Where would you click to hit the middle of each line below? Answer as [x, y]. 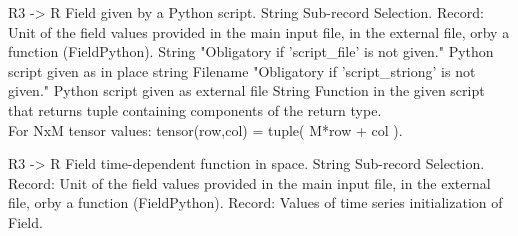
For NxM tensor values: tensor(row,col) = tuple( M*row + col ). [205, 129]
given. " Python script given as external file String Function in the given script [246, 90]
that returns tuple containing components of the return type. [195, 109]
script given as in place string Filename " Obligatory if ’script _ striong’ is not [242, 70]
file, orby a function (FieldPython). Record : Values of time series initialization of [255, 202]
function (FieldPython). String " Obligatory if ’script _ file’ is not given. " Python [251, 51]
